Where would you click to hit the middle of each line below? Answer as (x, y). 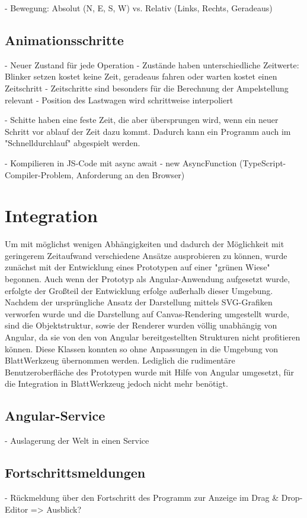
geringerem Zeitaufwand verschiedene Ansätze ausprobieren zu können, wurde (146, 255)
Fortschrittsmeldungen (75, 473)
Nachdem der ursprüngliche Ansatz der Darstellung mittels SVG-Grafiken (139, 302)
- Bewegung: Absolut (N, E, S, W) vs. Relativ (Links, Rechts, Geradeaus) (139, 8)
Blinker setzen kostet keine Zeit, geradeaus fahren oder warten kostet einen (141, 76)
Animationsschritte (64, 40)
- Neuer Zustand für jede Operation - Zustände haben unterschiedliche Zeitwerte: (152, 64)
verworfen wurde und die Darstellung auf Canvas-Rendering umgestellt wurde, (147, 313)
